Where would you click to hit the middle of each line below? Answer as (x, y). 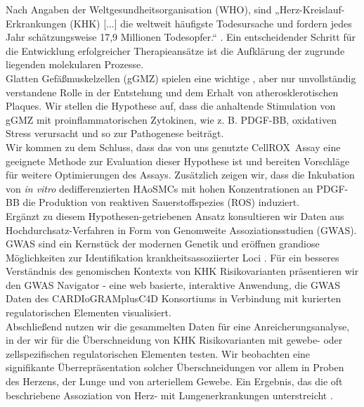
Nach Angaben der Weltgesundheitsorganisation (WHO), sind (139, 9)
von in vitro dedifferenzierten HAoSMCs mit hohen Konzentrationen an (160, 188)
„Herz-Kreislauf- (310, 9)
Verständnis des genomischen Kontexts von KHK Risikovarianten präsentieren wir (182, 271)
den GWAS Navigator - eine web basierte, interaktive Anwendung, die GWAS (173, 284)
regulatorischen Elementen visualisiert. (89, 312)
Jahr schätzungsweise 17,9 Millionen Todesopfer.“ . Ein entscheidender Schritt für (181, 37)
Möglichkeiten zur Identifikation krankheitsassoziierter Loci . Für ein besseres (173, 257)
